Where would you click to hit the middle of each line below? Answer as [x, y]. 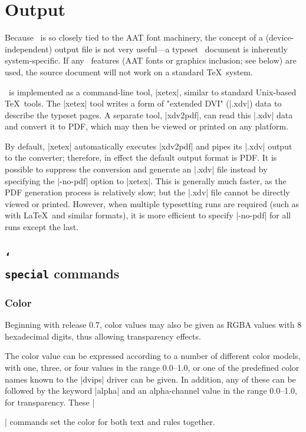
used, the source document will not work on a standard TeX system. [129, 72]
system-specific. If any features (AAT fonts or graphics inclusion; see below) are [151, 60]
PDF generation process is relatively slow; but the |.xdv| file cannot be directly [147, 192]
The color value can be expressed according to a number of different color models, [153, 356]
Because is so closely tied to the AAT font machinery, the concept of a [134, 37]
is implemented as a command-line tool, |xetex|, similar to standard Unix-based [152, 92]
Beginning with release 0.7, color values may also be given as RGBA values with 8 [153, 325]
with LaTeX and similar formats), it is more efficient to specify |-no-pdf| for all [148, 215]
